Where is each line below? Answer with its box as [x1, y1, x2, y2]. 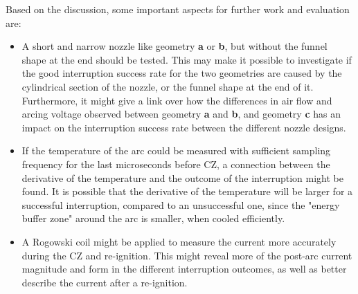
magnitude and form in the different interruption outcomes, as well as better [21, 261, 347, 276]
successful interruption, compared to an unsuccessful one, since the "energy [21, 197, 340, 212]
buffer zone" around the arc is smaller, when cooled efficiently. [21, 211, 285, 226]
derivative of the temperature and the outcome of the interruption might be [21, 170, 343, 185]
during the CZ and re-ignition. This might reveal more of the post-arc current [21, 248, 352, 262]
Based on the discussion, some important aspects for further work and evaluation [6, 2, 350, 16]
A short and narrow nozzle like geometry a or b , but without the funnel [21, 39, 328, 53]
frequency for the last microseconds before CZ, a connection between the [21, 156, 330, 171]
